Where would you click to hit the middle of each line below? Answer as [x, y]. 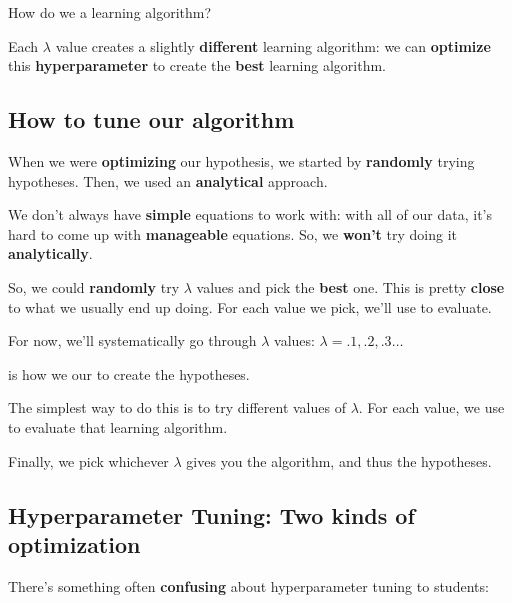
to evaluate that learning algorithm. [118, 426]
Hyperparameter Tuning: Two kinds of [211, 514]
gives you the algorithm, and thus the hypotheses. [339, 460]
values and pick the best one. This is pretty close [350, 286]
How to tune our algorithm [151, 119]
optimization [74, 543]
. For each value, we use [431, 407]
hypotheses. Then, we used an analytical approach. [168, 180]
